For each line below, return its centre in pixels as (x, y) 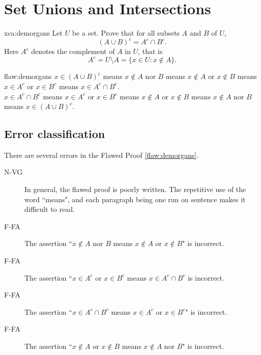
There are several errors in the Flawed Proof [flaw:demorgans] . (101, 155)
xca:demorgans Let (34, 33)
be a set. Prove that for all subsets (126, 33)
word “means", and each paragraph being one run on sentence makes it (135, 199)
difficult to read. (50, 209)
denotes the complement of (73, 51)
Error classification (55, 134)
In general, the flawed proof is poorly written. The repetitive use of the (135, 189)
